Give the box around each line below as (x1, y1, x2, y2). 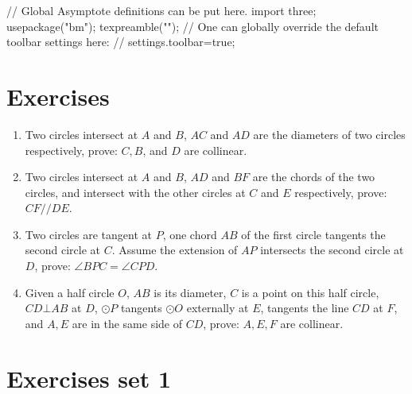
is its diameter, (154, 284, 227, 300)
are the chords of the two (252, 168, 375, 185)
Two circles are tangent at (25, 226, 152, 242)
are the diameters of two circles (253, 126, 406, 142)
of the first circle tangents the (241, 226, 386, 242)
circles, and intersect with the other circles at (25, 183, 246, 200)
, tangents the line (260, 299, 349, 316)
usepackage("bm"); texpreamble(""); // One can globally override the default (6, 17, 379, 34)
